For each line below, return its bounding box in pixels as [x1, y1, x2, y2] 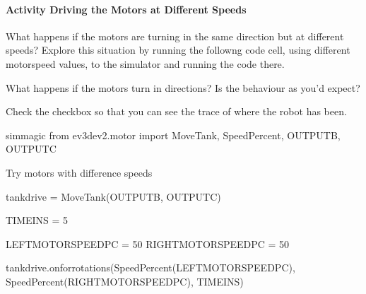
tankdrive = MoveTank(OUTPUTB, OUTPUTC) [6, 189, 221, 204]
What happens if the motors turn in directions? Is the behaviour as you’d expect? [6, 80, 360, 95]
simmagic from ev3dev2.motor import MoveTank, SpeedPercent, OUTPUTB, [6, 127, 341, 142]
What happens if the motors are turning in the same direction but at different [6, 28, 344, 43]
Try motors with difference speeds [6, 165, 153, 180]
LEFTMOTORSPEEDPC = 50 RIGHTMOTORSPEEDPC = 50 [6, 236, 290, 251]
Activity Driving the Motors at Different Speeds [6, 1, 247, 16]
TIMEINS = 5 [6, 213, 69, 228]
